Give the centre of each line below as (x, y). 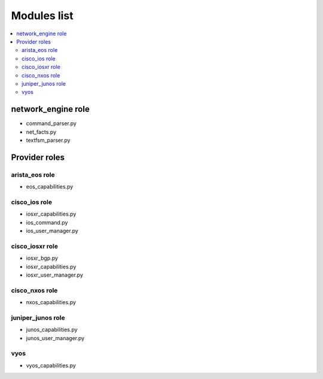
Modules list (42, 16)
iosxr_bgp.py (42, 258)
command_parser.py (51, 123)
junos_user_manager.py (55, 338)
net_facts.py (41, 132)
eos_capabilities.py (50, 187)
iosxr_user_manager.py (55, 275)
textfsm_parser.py (48, 140)
